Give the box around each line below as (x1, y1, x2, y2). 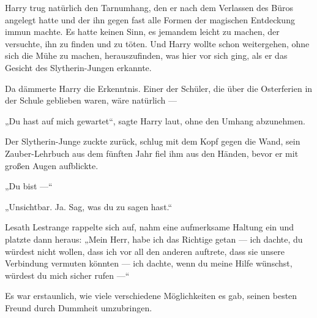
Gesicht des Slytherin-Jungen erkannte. (5, 61, 152, 74)
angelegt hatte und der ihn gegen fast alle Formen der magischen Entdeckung (5, 13, 295, 26)
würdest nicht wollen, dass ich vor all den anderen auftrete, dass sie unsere (5, 244, 285, 257)
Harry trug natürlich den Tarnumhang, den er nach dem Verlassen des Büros (5, 1, 294, 13)
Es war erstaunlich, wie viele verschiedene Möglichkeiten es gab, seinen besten (5, 289, 297, 302)
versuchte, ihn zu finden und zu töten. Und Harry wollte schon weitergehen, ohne (5, 37, 310, 50)
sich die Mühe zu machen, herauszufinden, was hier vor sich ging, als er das (5, 49, 288, 62)
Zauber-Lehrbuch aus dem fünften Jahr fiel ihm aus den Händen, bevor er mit (5, 146, 299, 159)
